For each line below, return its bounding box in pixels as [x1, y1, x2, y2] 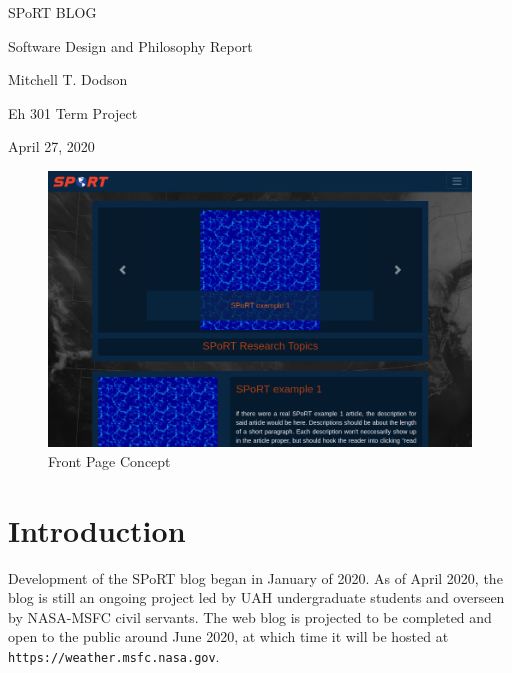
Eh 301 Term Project [8, 102, 138, 123]
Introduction [8, 509, 186, 550]
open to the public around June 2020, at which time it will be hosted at [8, 626, 449, 647]
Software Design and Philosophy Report [8, 35, 253, 56]
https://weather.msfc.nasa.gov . [8, 645, 220, 666]
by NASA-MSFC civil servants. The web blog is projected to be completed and [8, 606, 492, 627]
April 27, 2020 [8, 136, 95, 157]
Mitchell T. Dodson [8, 69, 128, 90]
